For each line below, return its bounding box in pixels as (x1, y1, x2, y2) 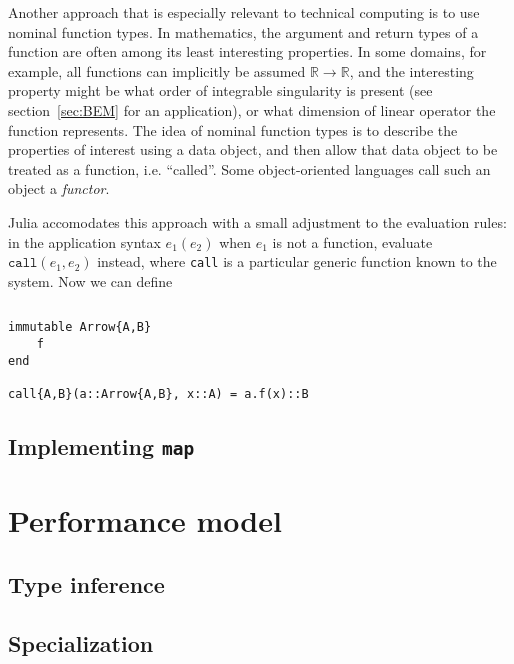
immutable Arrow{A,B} (8, 320, 152, 335)
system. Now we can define (8, 270, 173, 291)
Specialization (8, 627, 154, 658)
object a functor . (8, 178, 110, 199)
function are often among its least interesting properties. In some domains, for (8, 41, 487, 62)
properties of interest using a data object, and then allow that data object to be (8, 139, 498, 160)
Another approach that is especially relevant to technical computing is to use (8, 2, 480, 22)
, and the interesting (349, 60, 474, 81)
